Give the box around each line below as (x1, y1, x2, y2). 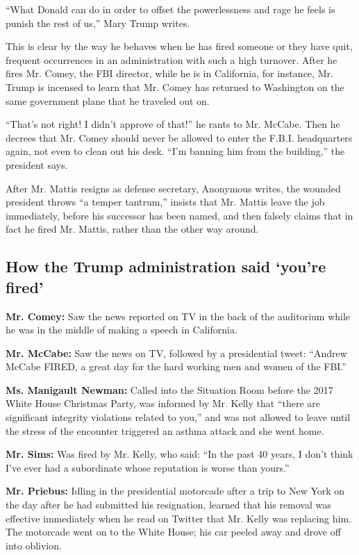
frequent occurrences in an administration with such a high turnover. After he (6, 52, 337, 67)
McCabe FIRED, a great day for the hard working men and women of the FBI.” (6, 359, 347, 374)
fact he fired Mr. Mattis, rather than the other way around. (6, 222, 259, 236)
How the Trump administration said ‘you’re (6, 256, 326, 277)
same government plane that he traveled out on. (6, 93, 210, 108)
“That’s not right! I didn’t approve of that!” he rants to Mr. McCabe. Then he (6, 117, 340, 131)
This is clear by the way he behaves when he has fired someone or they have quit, (6, 39, 353, 53)
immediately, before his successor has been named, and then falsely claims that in (6, 208, 353, 222)
